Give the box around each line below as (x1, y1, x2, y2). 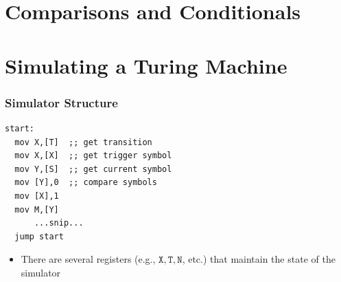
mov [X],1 (14, 191, 59, 201)
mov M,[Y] (14, 204, 59, 215)
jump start (14, 231, 64, 241)
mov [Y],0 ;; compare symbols (14, 177, 157, 188)
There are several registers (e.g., (21, 252, 156, 266)
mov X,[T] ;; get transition (14, 137, 152, 147)
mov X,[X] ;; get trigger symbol (14, 151, 172, 161)
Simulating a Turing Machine (5, 51, 287, 79)
